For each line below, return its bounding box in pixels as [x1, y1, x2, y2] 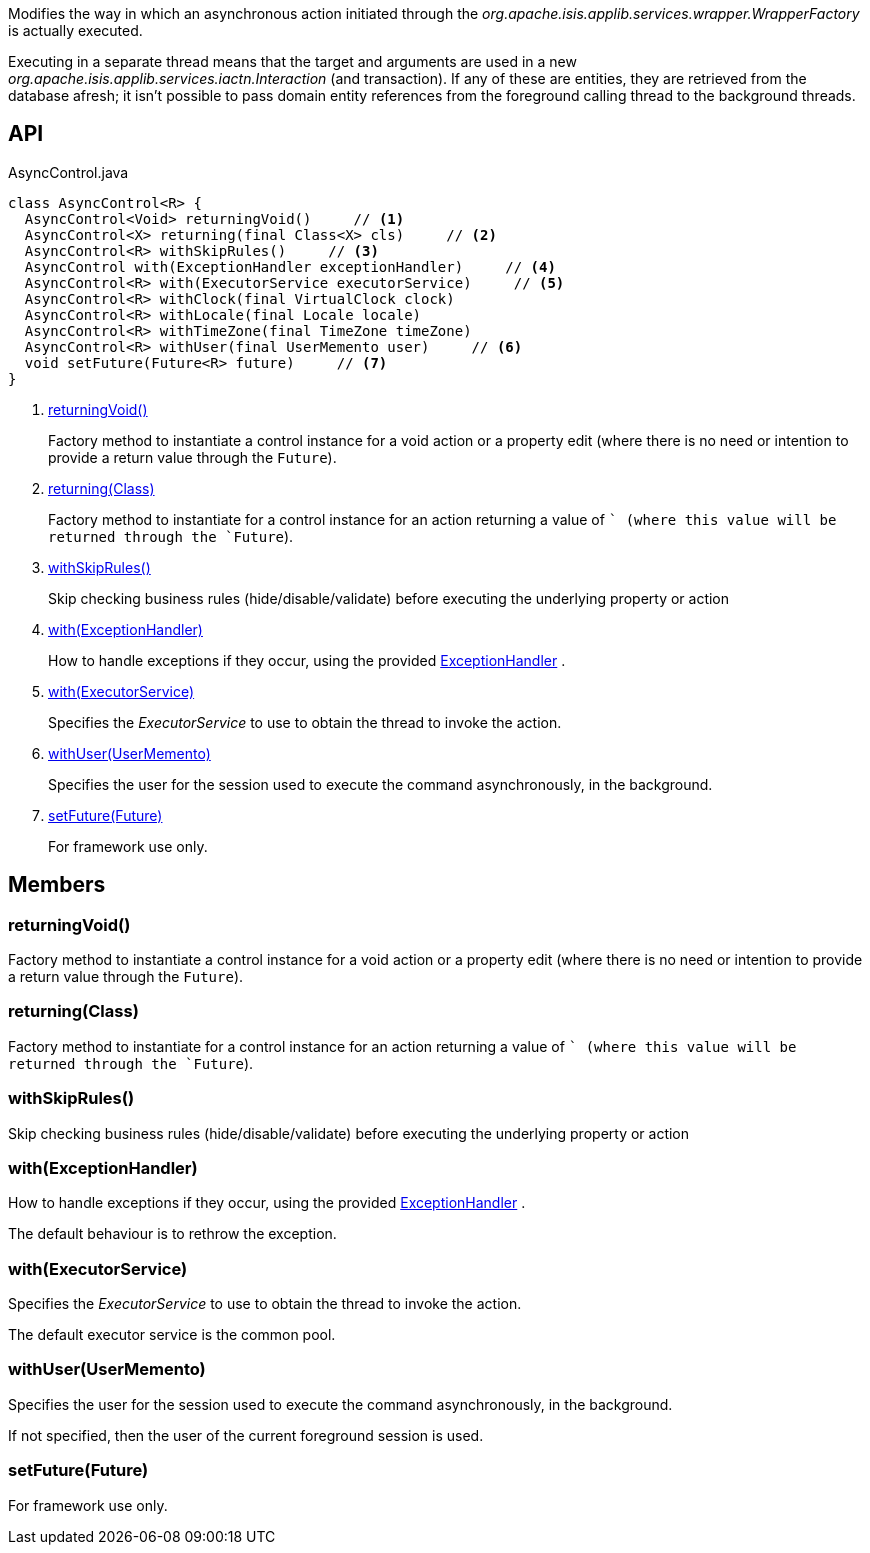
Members [8, 872, 106, 898]
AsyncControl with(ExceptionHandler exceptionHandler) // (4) [24, 258, 556, 275]
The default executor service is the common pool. [8, 1326, 336, 1344]
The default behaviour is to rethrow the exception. [8, 1225, 337, 1243]
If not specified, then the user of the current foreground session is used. [8, 1426, 484, 1444]
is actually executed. [8, 22, 143, 39]
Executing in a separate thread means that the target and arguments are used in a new [8, 53, 577, 70]
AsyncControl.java [8, 163, 129, 181]
